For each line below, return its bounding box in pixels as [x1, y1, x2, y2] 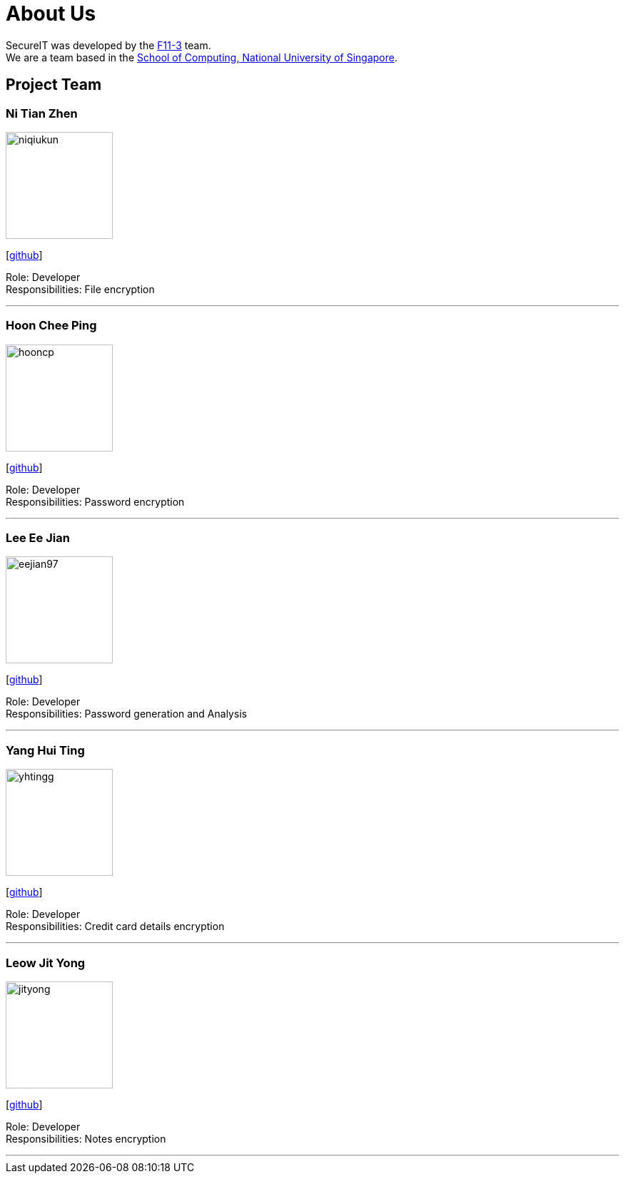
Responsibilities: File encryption [6, 282, 155, 295]
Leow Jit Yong [6, 955, 86, 970]
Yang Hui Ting [6, 742, 85, 757]
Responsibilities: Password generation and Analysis [6, 708, 248, 720]
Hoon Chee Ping [6, 318, 97, 333]
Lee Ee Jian [6, 531, 70, 546]
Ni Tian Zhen [6, 106, 78, 121]
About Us [6, 1, 96, 26]
